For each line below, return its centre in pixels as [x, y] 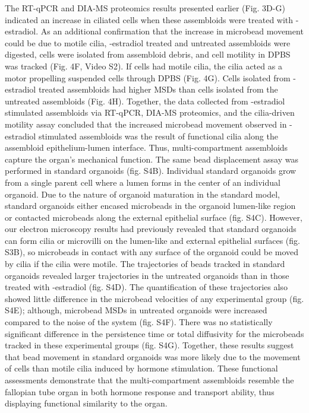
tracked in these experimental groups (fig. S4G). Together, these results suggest [149, 345]
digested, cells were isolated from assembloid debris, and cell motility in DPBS [148, 54]
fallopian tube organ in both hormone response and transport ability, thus [140, 391]
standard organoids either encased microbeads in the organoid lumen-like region [150, 206]
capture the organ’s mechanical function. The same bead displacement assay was [152, 159]
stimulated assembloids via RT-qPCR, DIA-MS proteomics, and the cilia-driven [150, 112]
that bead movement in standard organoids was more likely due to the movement [153, 356]
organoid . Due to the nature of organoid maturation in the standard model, [142, 194]
